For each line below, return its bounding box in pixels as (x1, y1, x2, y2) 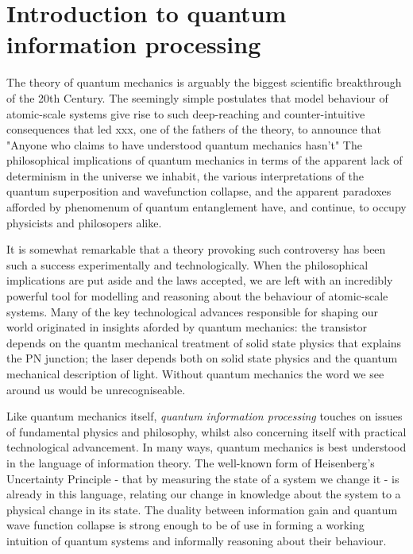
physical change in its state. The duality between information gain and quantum (6, 501, 398, 517)
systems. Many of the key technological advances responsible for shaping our (6, 303, 379, 320)
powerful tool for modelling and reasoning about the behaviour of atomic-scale (6, 288, 388, 304)
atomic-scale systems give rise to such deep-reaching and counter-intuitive (6, 105, 365, 122)
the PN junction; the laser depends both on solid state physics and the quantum (6, 350, 398, 366)
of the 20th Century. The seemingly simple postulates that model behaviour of (6, 89, 388, 106)
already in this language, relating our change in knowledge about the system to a (6, 486, 401, 502)
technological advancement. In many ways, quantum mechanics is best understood (6, 439, 407, 455)
